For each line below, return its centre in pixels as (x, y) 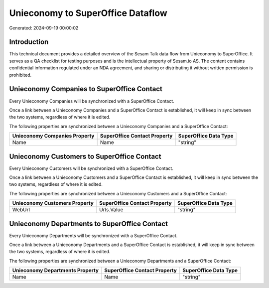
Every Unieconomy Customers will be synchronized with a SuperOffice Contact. (91, 168)
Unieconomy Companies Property (53, 136)
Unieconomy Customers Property (53, 203)
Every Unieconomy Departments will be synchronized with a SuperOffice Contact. (93, 235)
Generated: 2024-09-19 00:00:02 (44, 28)
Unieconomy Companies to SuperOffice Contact (86, 89)
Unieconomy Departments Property (56, 271)
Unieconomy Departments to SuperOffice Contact (88, 223)
